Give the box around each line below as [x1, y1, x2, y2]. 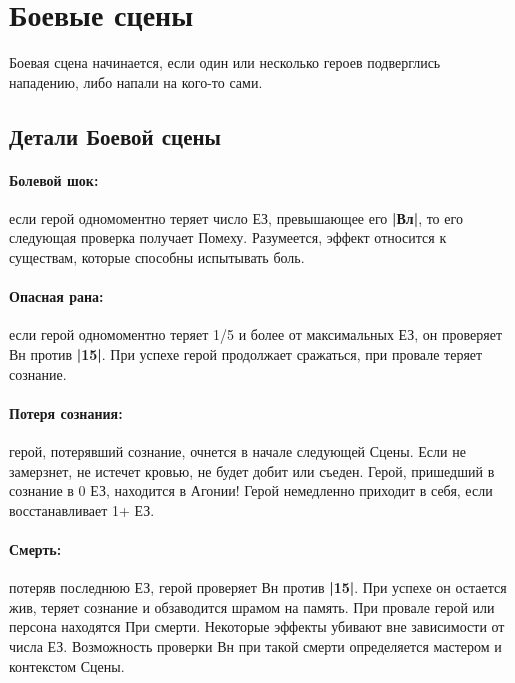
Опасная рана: [9, 286, 104, 307]
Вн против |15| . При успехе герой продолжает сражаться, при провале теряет [9, 344, 483, 365]
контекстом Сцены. [9, 655, 125, 676]
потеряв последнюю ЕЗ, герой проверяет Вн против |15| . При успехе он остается [9, 577, 507, 598]
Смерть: [9, 539, 62, 560]
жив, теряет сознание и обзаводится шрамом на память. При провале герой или [9, 596, 495, 617]
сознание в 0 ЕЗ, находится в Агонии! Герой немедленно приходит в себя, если [9, 480, 493, 501]
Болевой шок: [9, 169, 99, 190]
